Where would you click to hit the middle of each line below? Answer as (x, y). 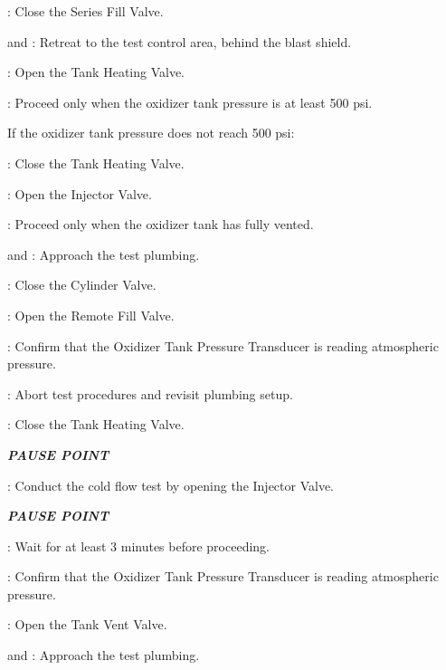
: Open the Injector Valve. (80, 193)
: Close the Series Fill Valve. (85, 11)
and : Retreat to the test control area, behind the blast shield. (180, 41)
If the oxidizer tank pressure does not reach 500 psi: (151, 133)
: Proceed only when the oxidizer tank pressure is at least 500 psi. (190, 102)
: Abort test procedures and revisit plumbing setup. (150, 393)
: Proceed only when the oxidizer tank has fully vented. (161, 224)
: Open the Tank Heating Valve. (96, 72)
